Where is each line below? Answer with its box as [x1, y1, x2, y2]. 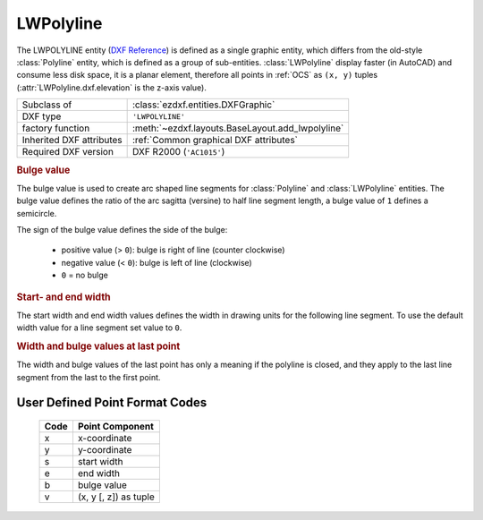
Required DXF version [21, 146, 114, 158]
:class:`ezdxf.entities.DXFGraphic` [131, 98, 275, 111]
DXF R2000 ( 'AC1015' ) [131, 146, 225, 158]
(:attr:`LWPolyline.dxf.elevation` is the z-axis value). [16, 81, 208, 93]
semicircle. [16, 208, 57, 218]
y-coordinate [77, 444, 132, 456]
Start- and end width [16, 291, 111, 303]
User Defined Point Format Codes [16, 395, 208, 411]
